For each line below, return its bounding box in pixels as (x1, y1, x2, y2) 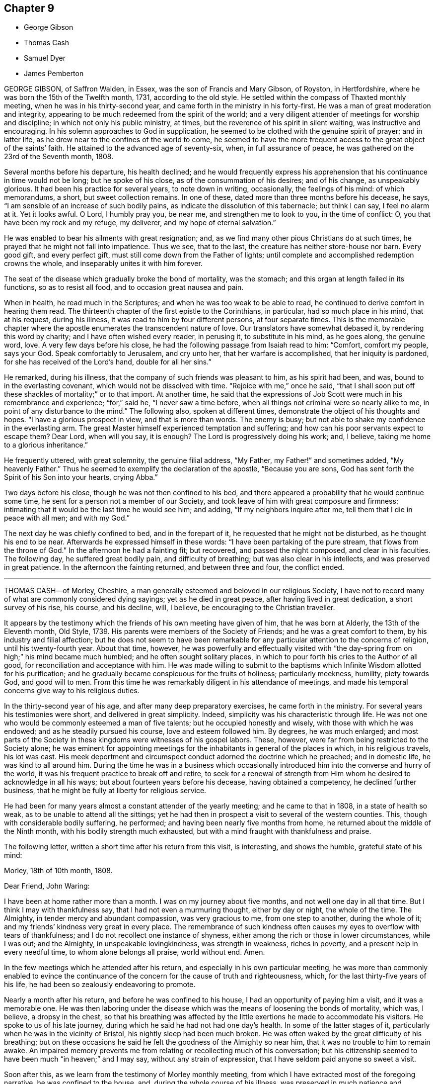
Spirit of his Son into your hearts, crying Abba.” (4, 473, 158, 482)
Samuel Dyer (24, 54, 66, 63)
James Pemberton (24, 69, 84, 78)
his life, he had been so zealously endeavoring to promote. (4, 980, 196, 989)
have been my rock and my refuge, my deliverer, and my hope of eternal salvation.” (4, 218, 276, 227)
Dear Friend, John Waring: (4, 882, 90, 891)
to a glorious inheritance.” (4, 441, 88, 450)
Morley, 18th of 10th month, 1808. (4, 866, 113, 875)
